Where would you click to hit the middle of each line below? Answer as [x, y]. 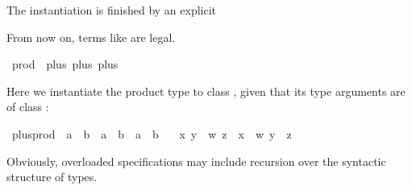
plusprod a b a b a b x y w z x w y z [152, 133]
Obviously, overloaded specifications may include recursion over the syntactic [196, 161]
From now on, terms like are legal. [91, 37]
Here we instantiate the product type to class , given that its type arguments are [206, 91]
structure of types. [52, 177]
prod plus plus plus [65, 64]
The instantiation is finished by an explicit [112, 10]
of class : [28, 107]
